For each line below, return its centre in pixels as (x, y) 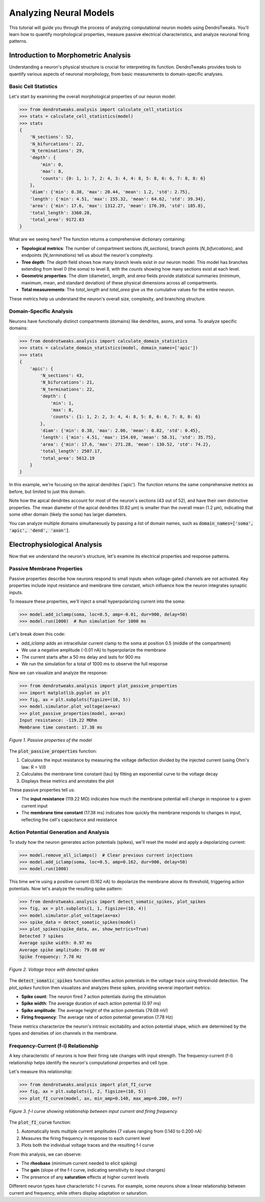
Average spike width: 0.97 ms (56, 943)
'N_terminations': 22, (67, 389)
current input (34, 806)
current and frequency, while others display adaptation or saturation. (79, 1193)
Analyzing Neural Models (62, 13)
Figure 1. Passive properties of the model (51, 740)
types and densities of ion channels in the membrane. (63, 1033)
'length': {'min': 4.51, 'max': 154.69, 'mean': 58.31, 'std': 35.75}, (128, 437)
